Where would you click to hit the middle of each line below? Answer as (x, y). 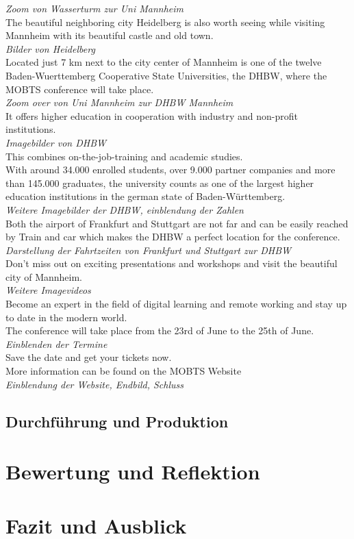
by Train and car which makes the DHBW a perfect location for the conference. (173, 237)
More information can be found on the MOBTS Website (124, 371)
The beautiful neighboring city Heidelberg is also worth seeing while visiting (165, 22)
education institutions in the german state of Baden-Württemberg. (146, 196)
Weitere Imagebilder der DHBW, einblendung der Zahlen (125, 209)
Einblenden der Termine (56, 343)
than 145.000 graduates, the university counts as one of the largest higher (160, 183)
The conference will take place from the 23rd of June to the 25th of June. (160, 330)
